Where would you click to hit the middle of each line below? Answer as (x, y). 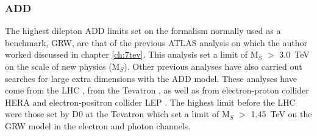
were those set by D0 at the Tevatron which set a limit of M (117, 114)
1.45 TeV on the (281, 114)
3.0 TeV (294, 54)
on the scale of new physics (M (62, 66)
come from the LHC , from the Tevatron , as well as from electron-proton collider (157, 90)
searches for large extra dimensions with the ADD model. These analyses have (151, 78)
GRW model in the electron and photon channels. (98, 125)
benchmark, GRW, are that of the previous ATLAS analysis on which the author (156, 42)
